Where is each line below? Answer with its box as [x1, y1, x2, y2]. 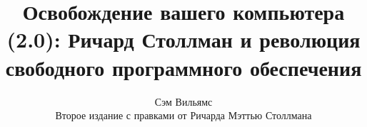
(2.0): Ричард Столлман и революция [6, 25, 361, 54]
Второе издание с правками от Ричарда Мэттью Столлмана [55, 108, 312, 123]
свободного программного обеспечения [5, 53, 362, 82]
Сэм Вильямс [154, 94, 213, 109]
